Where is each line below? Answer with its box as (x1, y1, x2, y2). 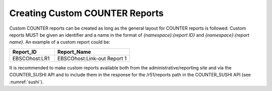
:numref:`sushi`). (9, 78, 44, 85)
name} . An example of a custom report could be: (9, 39, 111, 45)
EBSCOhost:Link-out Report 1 (57, 55, 127, 62)
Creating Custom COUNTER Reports (9, 8, 164, 19)
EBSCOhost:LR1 (12, 55, 50, 62)
